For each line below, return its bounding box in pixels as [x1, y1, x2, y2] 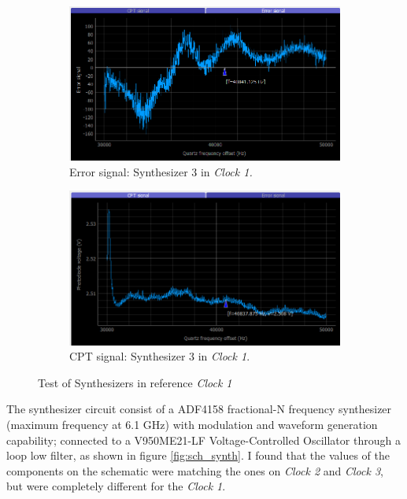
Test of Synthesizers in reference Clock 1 [38, 374, 232, 390]
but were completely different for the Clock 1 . [6, 478, 226, 494]
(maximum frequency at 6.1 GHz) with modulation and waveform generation [6, 416, 378, 432]
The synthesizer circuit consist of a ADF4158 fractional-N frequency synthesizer [6, 401, 392, 417]
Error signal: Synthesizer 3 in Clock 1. [69, 163, 253, 179]
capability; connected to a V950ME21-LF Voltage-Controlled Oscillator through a [6, 431, 401, 448]
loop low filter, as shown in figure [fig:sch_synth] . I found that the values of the [6, 447, 390, 464]
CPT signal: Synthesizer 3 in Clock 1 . [69, 348, 250, 364]
